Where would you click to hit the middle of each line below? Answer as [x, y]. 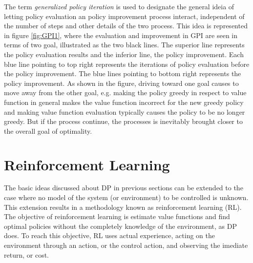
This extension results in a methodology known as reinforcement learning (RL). [123, 207]
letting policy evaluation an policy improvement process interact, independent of [124, 16]
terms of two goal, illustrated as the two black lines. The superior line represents [124, 45]
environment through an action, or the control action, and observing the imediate [126, 245]
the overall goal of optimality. [48, 131]
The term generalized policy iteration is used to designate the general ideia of [119, 6]
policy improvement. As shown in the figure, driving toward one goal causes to [121, 83]
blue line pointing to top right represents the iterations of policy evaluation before [127, 64]
